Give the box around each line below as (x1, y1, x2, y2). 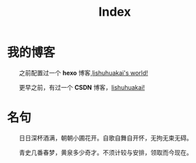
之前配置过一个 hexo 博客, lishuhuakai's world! (19, 68, 148, 77)
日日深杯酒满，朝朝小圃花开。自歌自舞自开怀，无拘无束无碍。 (19, 134, 193, 142)
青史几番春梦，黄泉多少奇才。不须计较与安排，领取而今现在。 (19, 148, 193, 156)
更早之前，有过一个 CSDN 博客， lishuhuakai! (19, 83, 145, 91)
